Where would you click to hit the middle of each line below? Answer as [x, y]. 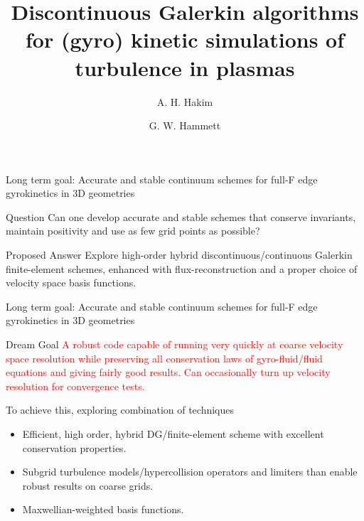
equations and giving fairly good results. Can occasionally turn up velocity [168, 372]
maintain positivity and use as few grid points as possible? [133, 231]
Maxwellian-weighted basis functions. [103, 509]
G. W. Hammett [185, 125]
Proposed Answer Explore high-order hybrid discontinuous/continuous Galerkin [179, 255]
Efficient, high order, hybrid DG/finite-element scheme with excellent [173, 434]
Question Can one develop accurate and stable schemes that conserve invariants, [181, 216]
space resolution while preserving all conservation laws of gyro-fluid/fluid [164, 358]
